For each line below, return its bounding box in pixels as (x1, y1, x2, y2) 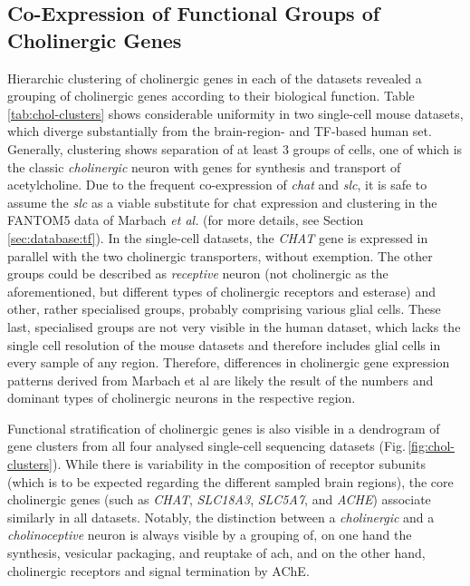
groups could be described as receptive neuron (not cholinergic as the (7, 264, 388, 283)
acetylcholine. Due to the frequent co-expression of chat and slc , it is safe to (7, 175, 427, 194)
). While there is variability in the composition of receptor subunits (52, 454, 426, 474)
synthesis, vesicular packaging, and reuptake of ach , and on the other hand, (7, 543, 426, 562)
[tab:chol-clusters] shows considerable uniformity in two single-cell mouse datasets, (7, 103, 464, 122)
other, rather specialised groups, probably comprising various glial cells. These (7, 299, 441, 318)
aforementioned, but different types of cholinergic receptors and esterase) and (7, 281, 436, 300)
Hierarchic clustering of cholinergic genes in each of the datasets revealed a (7, 68, 422, 87)
